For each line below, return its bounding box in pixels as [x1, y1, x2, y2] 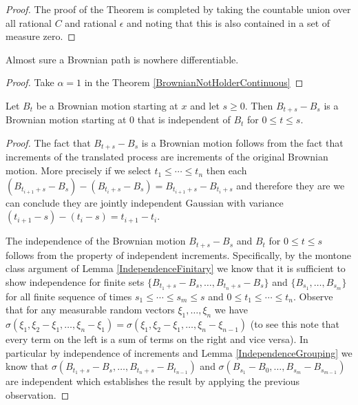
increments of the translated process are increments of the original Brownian [6, 149, 328, 164]
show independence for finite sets [6, 274, 145, 289]
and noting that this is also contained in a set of [127, 15, 330, 30]
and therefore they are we [236, 178, 345, 192]
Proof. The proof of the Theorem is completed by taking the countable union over [6, 2, 351, 16]
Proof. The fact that [6, 136, 91, 150]
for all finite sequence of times [6, 289, 132, 303]
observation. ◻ [6, 387, 70, 402]
